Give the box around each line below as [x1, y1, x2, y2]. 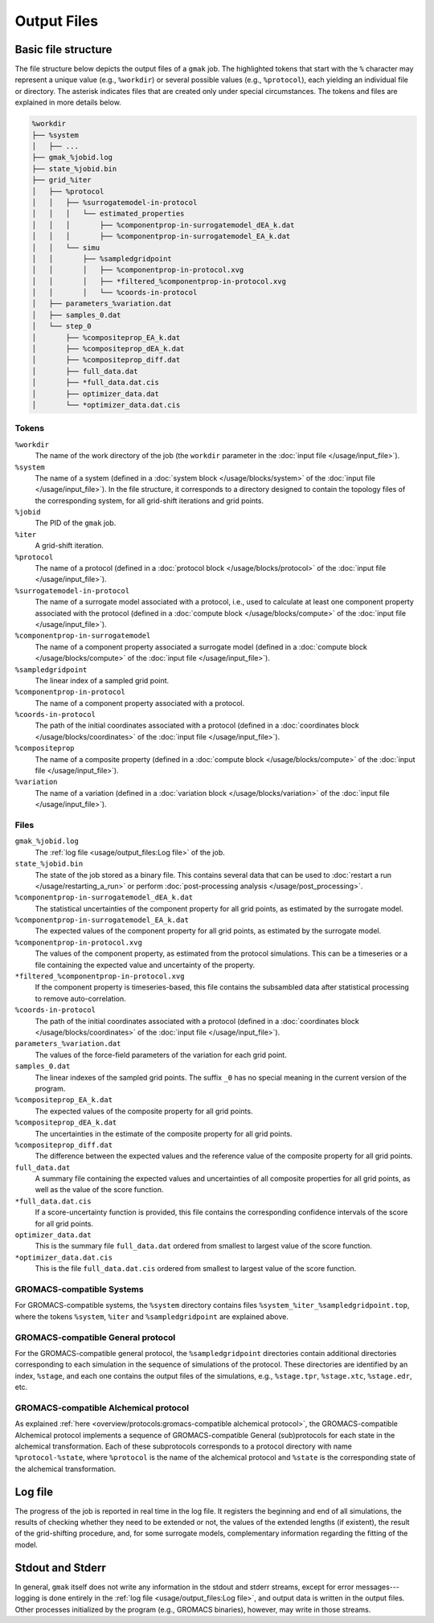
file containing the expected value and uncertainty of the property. [35, 960, 256, 969]
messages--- [355, 1582, 399, 1592]
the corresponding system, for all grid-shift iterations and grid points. [35, 495, 264, 506]
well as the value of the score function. [35, 1185, 164, 1195]
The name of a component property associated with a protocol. [35, 698, 245, 707]
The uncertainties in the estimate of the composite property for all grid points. [35, 1129, 293, 1138]
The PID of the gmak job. [35, 518, 117, 528]
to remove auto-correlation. [35, 994, 126, 1003]
